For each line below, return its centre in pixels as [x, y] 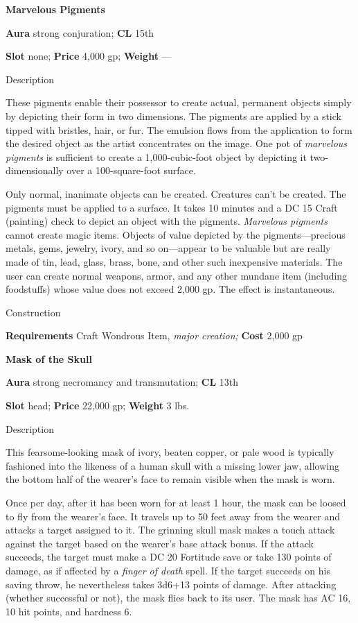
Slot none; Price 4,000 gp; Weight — [89, 56]
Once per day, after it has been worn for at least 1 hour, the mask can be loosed [176, 503]
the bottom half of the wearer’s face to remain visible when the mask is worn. [170, 479]
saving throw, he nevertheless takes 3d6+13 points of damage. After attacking [171, 584]
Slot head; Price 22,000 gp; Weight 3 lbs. [98, 406]
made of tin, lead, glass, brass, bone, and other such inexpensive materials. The [174, 261]
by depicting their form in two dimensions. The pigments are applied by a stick [173, 116]
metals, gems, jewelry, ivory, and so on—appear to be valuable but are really [168, 248]
